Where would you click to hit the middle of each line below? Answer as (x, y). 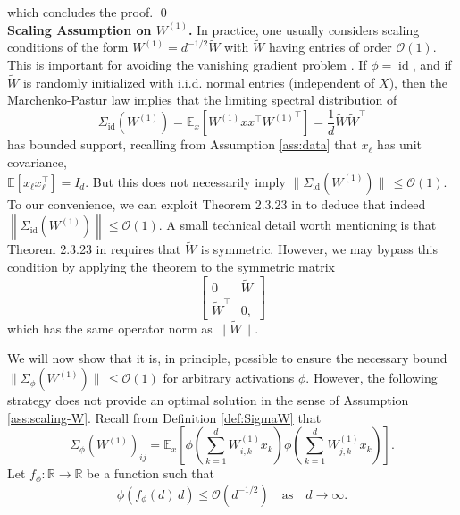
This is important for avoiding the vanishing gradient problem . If (187, 64)
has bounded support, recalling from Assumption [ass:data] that (182, 144)
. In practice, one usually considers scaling (304, 29)
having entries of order (330, 47)
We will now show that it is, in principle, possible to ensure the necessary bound (227, 358)
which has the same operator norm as (110, 328)
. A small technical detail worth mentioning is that (297, 225)
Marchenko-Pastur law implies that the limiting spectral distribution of (202, 100)
